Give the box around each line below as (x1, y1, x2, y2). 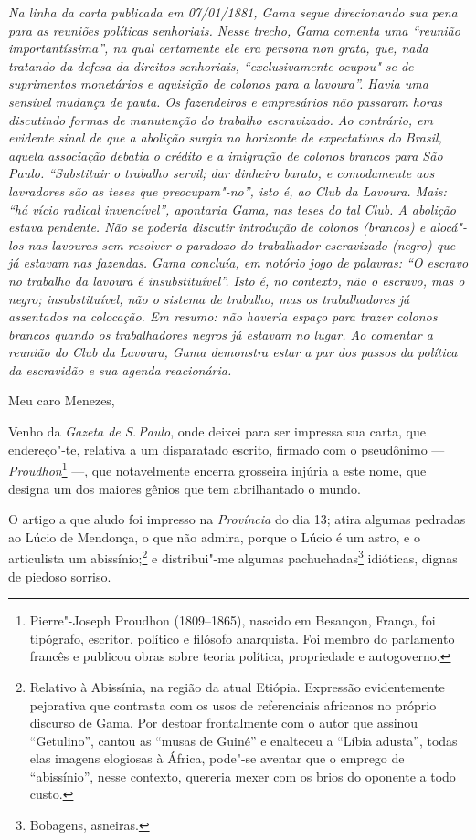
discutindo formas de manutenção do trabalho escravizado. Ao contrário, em (8, 110, 434, 129)
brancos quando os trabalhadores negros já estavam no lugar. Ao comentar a (8, 324, 433, 343)
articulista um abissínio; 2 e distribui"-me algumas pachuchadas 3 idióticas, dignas (8, 546, 458, 567)
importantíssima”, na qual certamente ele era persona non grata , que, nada (8, 38, 428, 58)
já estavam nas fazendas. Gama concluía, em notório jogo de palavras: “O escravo (8, 253, 469, 272)
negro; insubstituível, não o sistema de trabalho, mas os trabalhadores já (8, 289, 410, 308)
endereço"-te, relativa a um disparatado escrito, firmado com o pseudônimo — (8, 439, 445, 458)
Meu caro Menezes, (8, 391, 115, 410)
